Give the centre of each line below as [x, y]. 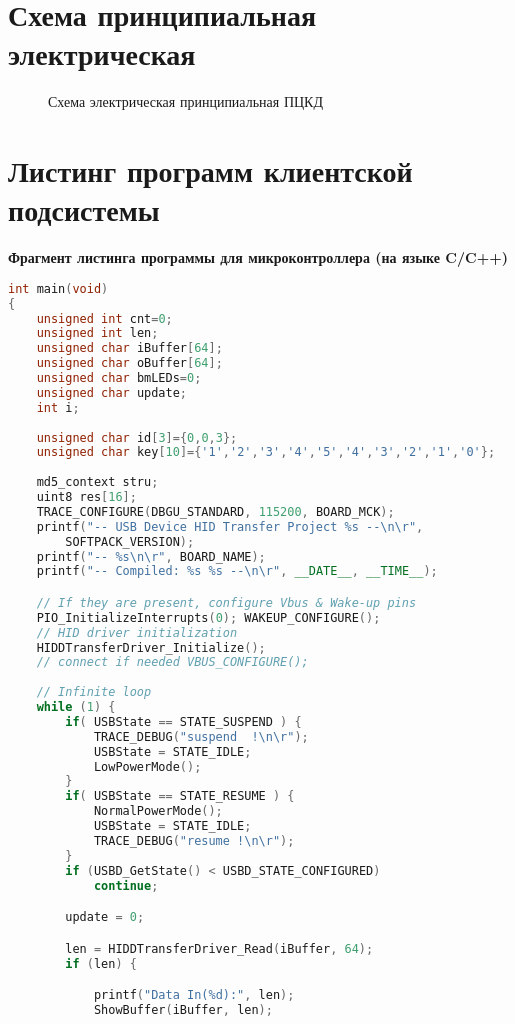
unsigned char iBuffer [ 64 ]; [129, 348]
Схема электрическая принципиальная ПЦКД [185, 101]
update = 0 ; [105, 917]
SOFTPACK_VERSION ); [130, 541]
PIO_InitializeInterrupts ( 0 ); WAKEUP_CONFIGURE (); [208, 617]
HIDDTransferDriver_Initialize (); [151, 647]
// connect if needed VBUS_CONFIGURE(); [172, 662]
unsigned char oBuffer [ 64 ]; [129, 363]
